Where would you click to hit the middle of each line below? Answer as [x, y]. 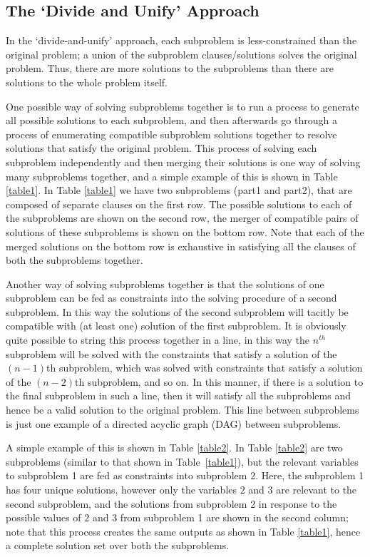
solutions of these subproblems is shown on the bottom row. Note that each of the [185, 231]
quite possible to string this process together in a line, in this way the [158, 340]
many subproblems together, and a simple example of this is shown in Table [172, 176]
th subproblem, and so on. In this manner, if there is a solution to [219, 381]
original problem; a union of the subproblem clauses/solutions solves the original [181, 54]
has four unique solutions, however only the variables [122, 490]
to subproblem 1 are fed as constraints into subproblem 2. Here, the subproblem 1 [185, 475]
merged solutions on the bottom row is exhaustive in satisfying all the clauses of [181, 246]
